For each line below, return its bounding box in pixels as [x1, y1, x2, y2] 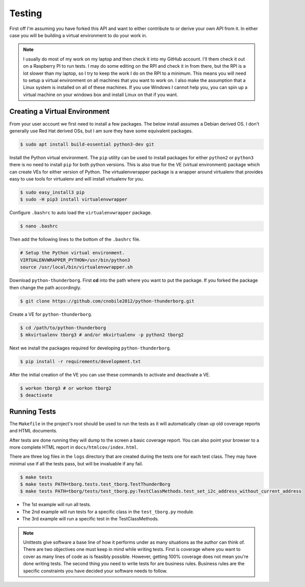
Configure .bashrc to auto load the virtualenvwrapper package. [9, 210, 152, 216]
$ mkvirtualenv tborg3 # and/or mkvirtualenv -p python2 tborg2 [20, 332, 184, 338]
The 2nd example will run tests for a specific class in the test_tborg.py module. [22, 509, 194, 515]
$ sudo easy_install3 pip [20, 190, 85, 195]
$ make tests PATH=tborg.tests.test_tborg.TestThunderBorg [20, 481, 170, 487]
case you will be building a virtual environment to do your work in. [9, 32, 147, 38]
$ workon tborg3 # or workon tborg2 [20, 385, 112, 391]
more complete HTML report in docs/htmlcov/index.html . [9, 444, 138, 450]
